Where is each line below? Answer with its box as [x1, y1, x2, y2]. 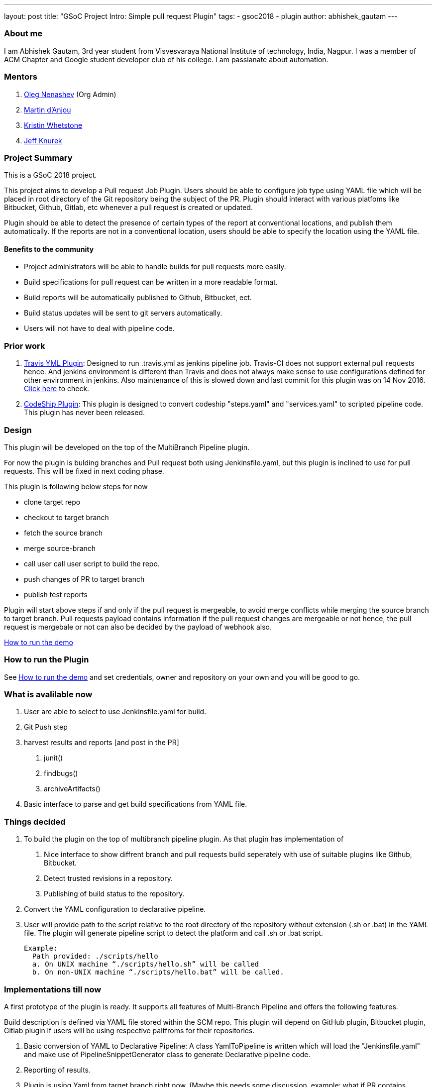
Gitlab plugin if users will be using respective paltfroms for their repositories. [4, 1026, 255, 1035]
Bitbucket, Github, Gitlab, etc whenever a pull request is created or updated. [4, 203, 253, 212]
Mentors [4, 72, 37, 82]
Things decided [4, 816, 66, 827]
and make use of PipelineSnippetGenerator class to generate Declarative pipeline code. [24, 1050, 311, 1059]
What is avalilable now [4, 689, 93, 700]
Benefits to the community [4, 244, 94, 253]
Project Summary [4, 152, 73, 163]
